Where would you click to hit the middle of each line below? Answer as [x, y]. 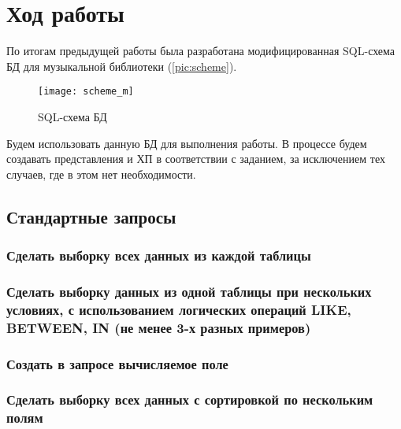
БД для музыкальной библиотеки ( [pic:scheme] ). [122, 66]
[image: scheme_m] [86, 92]
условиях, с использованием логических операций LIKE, [179, 309]
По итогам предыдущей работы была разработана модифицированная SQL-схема [201, 51]
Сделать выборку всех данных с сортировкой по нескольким [190, 399]
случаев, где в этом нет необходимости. [101, 174]
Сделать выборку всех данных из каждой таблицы [159, 255]
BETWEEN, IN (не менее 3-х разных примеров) [159, 327]
